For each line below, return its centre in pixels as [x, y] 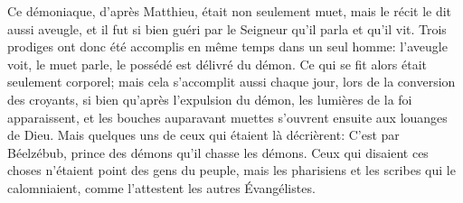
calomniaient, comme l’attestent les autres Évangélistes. [161, 187]
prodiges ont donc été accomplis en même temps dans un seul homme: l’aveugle [227, 46]
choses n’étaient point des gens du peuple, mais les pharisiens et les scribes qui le [231, 170]
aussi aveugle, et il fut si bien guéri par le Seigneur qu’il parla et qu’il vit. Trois [227, 28]
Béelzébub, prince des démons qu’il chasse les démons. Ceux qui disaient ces [218, 152]
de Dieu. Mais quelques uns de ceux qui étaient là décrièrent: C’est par [203, 135]
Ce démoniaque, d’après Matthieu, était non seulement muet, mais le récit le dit [230, 11]
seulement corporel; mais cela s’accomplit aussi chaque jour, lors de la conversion [231, 82]
